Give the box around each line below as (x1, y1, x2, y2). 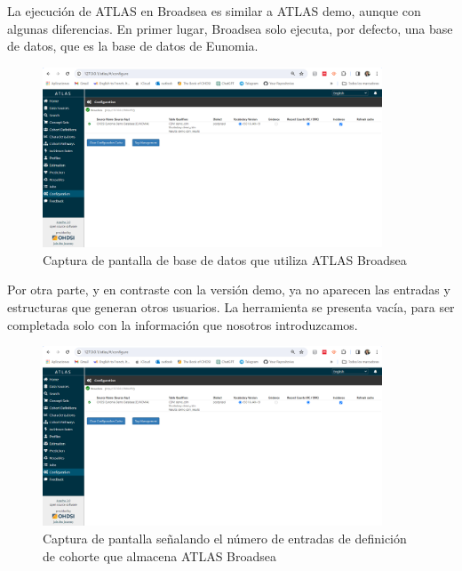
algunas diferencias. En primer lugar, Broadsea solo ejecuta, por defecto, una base (7, 19, 453, 37)
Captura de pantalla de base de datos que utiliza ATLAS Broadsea (43, 250, 407, 269)
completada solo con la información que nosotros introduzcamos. (7, 315, 358, 334)
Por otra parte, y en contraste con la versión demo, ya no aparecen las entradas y (7, 280, 450, 299)
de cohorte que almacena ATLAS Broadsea (43, 546, 277, 565)
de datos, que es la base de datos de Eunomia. (7, 36, 259, 55)
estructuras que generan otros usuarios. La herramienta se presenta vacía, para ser (7, 297, 455, 316)
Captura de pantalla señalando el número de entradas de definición (43, 529, 407, 548)
